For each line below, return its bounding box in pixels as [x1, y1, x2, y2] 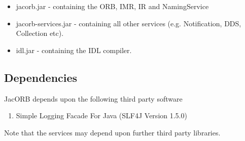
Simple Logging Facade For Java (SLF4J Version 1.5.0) [16, 110, 187, 121]
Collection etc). [16, 28, 64, 38]
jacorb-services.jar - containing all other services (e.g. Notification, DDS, [16, 18, 241, 28]
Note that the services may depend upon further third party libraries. [4, 127, 221, 137]
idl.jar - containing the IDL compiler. [16, 44, 132, 55]
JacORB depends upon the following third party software [4, 93, 183, 104]
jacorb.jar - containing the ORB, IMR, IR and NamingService [16, 1, 209, 11]
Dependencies [4, 69, 78, 85]
